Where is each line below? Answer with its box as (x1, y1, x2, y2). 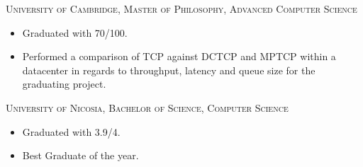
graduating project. (22, 76, 106, 91)
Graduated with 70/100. (22, 25, 128, 40)
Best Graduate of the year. (22, 148, 139, 163)
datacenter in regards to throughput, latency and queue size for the (22, 62, 315, 77)
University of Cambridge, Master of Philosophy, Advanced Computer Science (6, 1, 357, 16)
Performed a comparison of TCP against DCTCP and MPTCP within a (22, 49, 336, 64)
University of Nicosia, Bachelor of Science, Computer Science (6, 100, 289, 115)
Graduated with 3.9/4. (22, 124, 121, 139)
